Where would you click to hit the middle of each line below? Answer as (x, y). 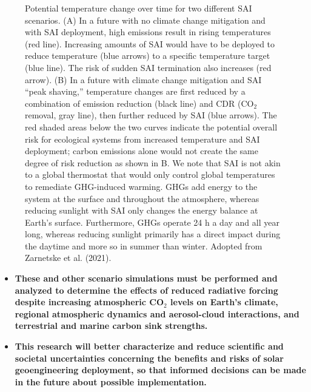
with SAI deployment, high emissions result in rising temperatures (148, 32)
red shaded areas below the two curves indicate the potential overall (151, 127)
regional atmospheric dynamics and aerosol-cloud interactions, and (157, 313)
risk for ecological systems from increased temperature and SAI (142, 139)
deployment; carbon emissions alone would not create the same (142, 151)
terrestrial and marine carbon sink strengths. (111, 326)
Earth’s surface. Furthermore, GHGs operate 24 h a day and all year (152, 222)
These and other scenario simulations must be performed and (146, 278)
